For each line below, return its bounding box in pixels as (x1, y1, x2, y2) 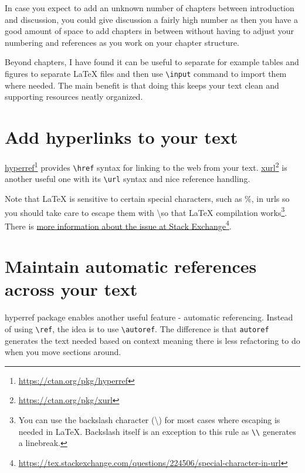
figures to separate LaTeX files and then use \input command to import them (5, 67, 287, 79)
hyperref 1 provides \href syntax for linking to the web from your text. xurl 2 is (5, 159, 287, 173)
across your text (5, 277, 138, 301)
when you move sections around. (5, 346, 121, 358)
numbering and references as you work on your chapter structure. (5, 36, 239, 48)
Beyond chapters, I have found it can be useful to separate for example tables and (5, 56, 299, 68)
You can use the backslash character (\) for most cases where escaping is (18, 413, 280, 425)
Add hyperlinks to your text (5, 125, 238, 148)
